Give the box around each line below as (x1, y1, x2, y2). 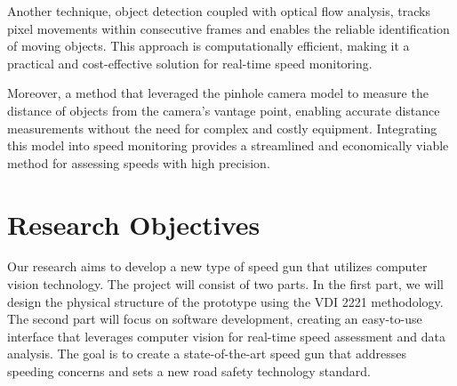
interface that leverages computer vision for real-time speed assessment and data (7, 326, 446, 345)
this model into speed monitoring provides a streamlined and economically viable (7, 136, 449, 155)
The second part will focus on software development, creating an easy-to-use (7, 310, 422, 328)
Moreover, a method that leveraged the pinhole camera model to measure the (7, 84, 429, 102)
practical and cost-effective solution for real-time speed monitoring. (7, 53, 373, 72)
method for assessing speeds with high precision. (7, 153, 270, 172)
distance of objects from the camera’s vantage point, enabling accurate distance (7, 101, 440, 119)
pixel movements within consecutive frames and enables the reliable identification (7, 19, 450, 37)
